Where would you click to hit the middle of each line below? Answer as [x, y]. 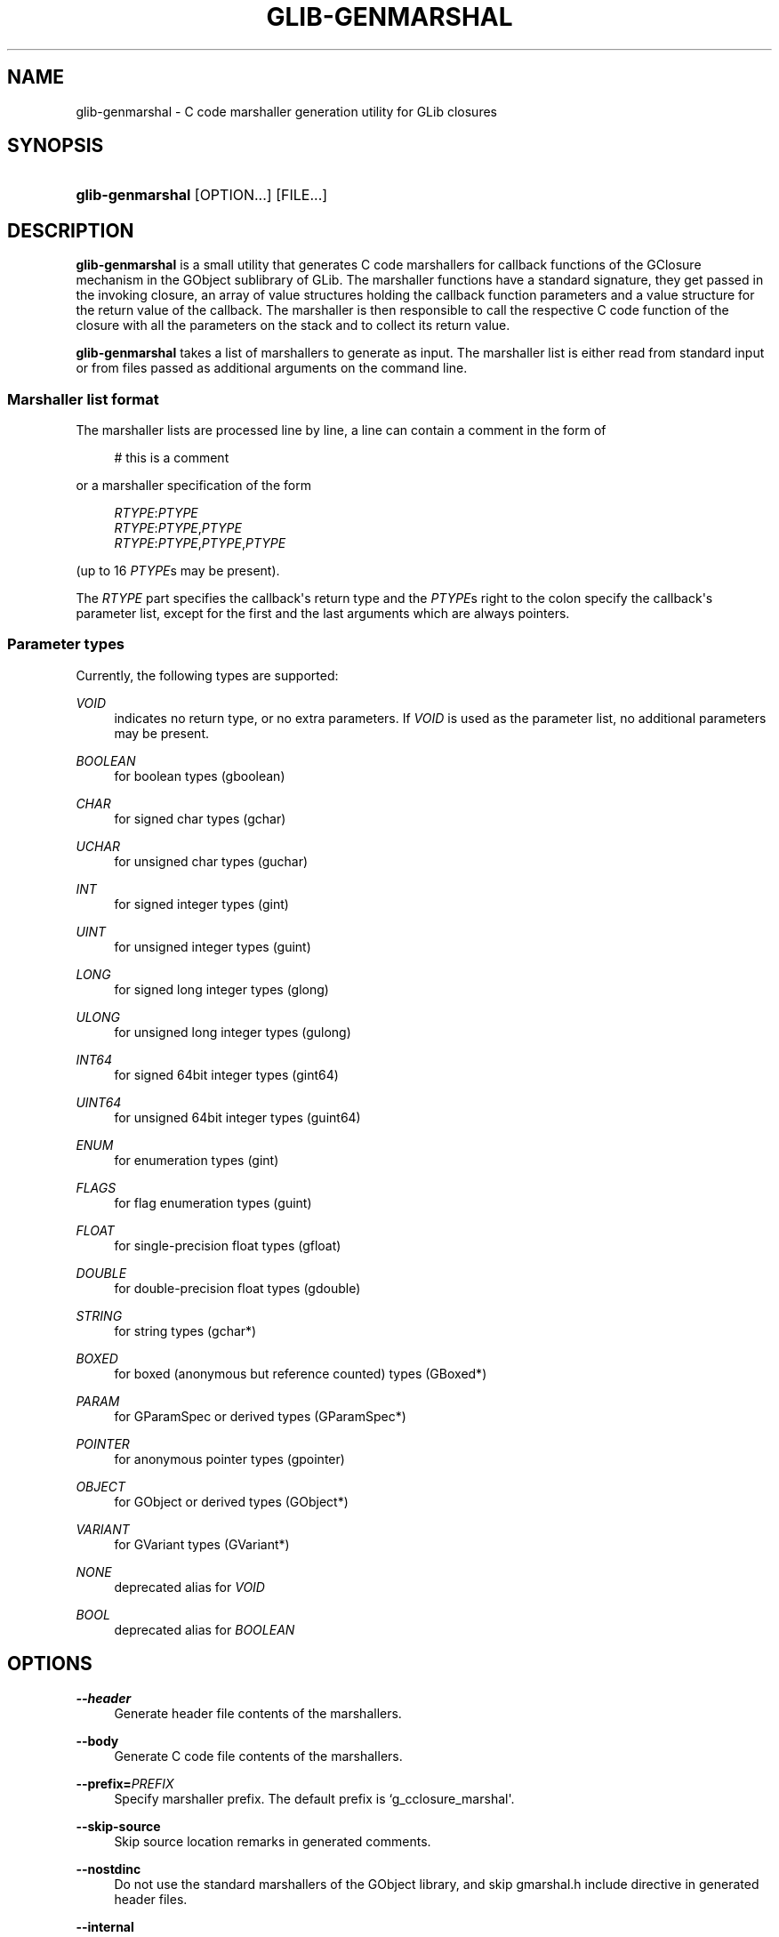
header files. [151, 1899]
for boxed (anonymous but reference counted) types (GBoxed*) [301, 1373]
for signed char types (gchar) [200, 818]
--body [97, 1740]
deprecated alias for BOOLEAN [205, 1629]
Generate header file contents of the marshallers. [258, 1713]
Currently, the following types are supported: [207, 675]
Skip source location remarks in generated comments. [273, 1841]
